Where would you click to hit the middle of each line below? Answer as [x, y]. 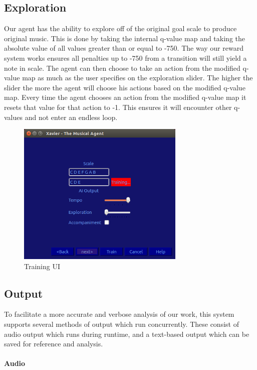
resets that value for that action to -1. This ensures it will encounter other [118, 107]
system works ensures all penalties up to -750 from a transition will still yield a [125, 57]
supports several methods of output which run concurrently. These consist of [121, 324]
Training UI [42, 266]
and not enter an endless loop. [71, 117]
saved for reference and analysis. [54, 344]
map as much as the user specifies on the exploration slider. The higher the [138, 78]
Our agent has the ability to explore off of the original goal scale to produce [120, 28]
